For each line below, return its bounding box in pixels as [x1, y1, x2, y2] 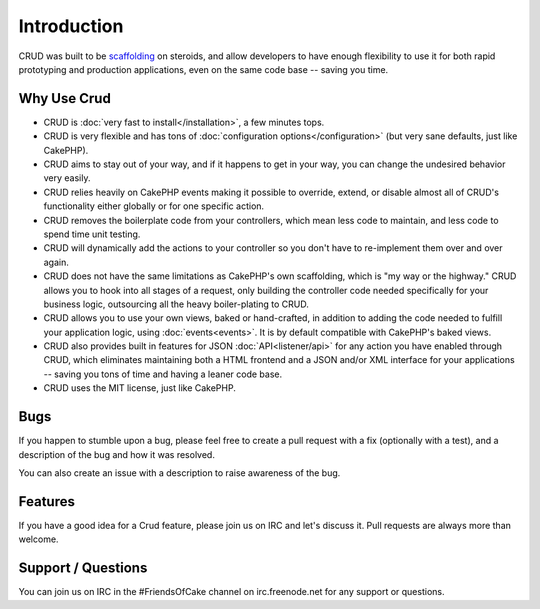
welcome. [18, 533, 59, 545]
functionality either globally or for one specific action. [43, 200, 265, 212]
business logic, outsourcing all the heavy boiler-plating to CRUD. [43, 298, 309, 310]
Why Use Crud [18, 90, 112, 107]
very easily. [43, 172, 91, 184]
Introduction [18, 15, 124, 37]
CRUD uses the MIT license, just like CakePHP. [43, 382, 237, 394]
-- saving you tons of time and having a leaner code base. [43, 368, 283, 380]
